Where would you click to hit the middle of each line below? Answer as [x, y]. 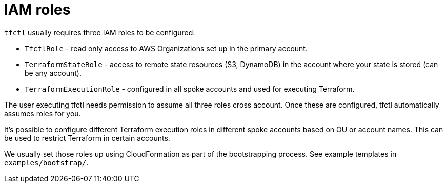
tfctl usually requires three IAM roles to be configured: [100, 32]
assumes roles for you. [43, 113]
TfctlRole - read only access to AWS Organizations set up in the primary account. [166, 48]
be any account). [53, 73]
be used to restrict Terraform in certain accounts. [87, 138]
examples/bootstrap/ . [46, 162]
